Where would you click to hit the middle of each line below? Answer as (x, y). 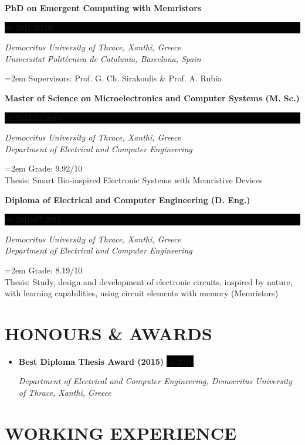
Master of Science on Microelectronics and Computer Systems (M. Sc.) (152, 97)
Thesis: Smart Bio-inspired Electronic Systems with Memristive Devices (134, 179)
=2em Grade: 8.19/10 (44, 270)
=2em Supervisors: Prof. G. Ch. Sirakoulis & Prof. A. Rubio (113, 78)
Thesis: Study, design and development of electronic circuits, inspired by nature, (149, 281)
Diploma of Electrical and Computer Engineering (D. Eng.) (128, 199)
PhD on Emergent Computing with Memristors (103, 8)
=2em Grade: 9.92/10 (44, 168)
